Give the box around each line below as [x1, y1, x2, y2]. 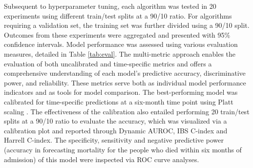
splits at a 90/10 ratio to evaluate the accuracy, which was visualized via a [4, 116, 227, 126]
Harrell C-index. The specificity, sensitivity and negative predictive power [4, 135, 224, 145]
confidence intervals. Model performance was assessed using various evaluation [4, 39, 238, 49]
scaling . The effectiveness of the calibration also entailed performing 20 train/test [4, 106, 250, 116]
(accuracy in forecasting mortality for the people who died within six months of [4, 144, 242, 154]
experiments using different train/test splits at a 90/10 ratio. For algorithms [4, 10, 232, 21]
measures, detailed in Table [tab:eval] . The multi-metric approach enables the [4, 48, 236, 59]
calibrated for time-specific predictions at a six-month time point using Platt [4, 96, 233, 106]
